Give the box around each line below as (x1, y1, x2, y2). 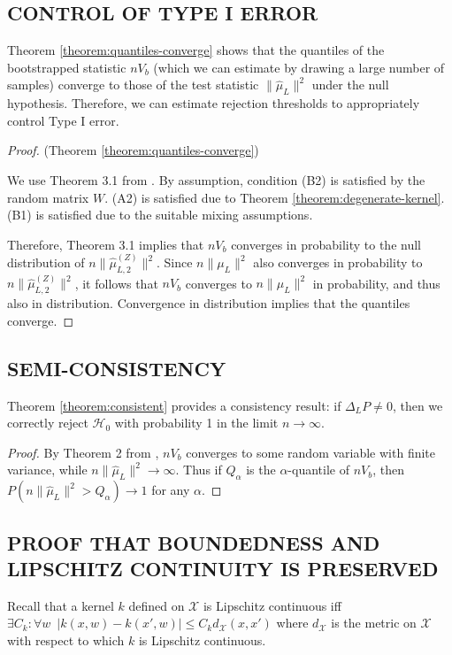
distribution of (7, 253, 85, 271)
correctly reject (7, 413, 88, 432)
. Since (156, 253, 193, 271)
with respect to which (7, 631, 125, 649)
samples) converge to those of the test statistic (7, 75, 259, 94)
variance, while (7, 460, 88, 479)
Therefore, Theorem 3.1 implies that (7, 235, 204, 253)
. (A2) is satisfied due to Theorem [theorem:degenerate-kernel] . (104, 188, 445, 206)
